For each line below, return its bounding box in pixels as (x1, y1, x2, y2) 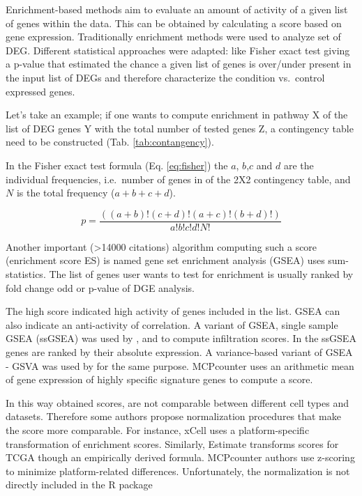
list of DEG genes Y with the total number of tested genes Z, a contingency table (6, 121, 354, 135)
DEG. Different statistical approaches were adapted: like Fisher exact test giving (6, 42, 350, 57)
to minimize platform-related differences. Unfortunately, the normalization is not (6, 463, 350, 478)
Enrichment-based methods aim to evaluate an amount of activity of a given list (6, 2, 348, 16)
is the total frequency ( (16, 185, 115, 200)
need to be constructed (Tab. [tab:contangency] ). (6, 134, 214, 149)
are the (283, 157, 314, 172)
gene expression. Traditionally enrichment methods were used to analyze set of (6, 29, 341, 44)
